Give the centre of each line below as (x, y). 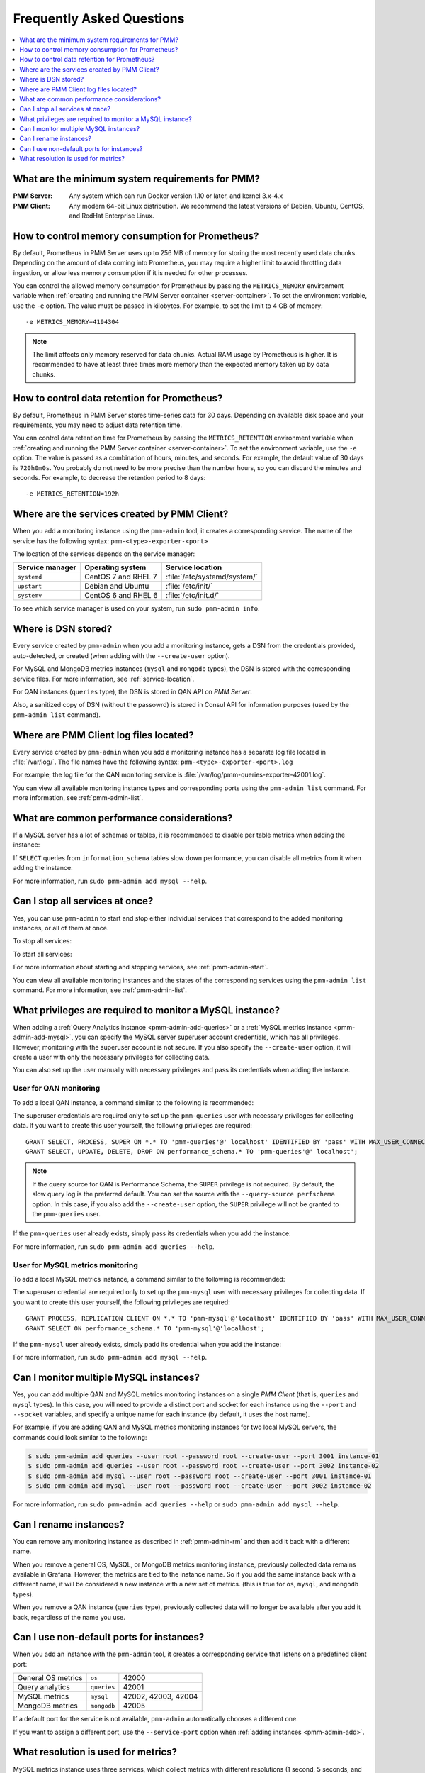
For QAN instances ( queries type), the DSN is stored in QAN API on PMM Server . (133, 691)
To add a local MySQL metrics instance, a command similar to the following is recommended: (149, 1279)
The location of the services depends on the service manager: (104, 554)
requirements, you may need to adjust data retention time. (97, 425)
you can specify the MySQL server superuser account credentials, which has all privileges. (207, 1037)
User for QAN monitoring (57, 1089)
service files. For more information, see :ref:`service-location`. (104, 679)
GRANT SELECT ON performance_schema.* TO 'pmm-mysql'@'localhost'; (145, 1328)
